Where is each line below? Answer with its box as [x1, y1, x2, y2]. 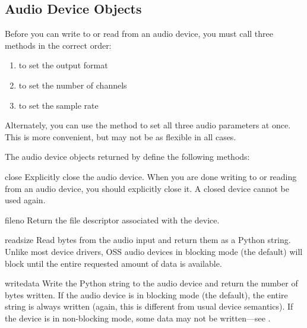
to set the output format [18, 59, 108, 71]
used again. [5, 194, 46, 206]
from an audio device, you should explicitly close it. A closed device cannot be [5, 182, 289, 194]
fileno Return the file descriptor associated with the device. [5, 213, 220, 226]
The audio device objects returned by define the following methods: [5, 150, 250, 163]
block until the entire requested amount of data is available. [5, 257, 222, 269]
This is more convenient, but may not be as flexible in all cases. [5, 130, 236, 143]
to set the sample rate [18, 99, 99, 111]
